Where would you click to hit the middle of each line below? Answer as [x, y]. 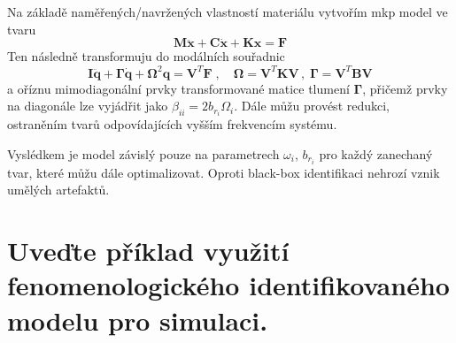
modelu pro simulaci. [138, 320]
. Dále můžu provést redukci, [312, 106]
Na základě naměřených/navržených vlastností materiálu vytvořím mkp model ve [228, 11]
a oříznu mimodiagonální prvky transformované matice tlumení [178, 88]
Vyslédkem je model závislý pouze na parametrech [143, 153]
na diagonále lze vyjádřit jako [88, 106]
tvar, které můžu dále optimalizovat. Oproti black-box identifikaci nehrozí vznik [224, 172]
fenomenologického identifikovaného [228, 285]
